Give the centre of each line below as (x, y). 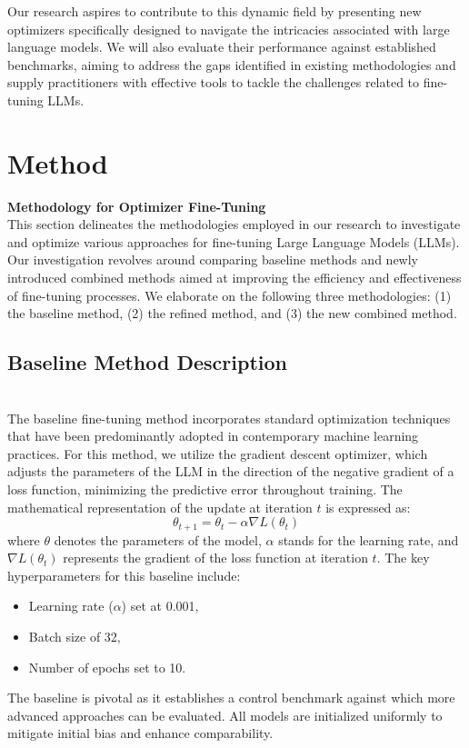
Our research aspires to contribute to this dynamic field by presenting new (215, 11)
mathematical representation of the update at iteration (160, 507)
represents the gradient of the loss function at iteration (215, 558)
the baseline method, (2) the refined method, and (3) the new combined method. (232, 313)
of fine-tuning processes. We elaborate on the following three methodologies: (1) (230, 295)
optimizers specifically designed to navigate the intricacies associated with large (229, 29)
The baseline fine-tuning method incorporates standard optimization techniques (229, 418)
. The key (403, 558)
